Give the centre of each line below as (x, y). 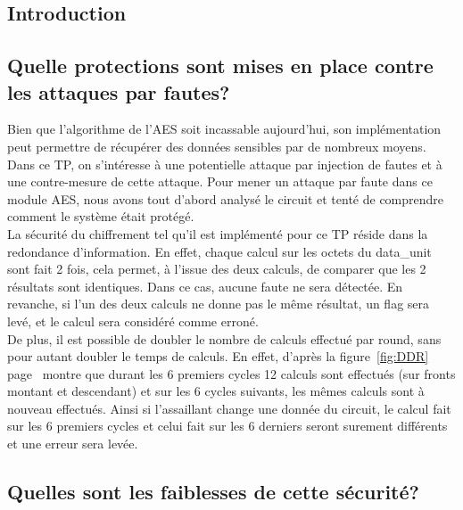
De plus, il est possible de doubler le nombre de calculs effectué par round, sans (224, 338)
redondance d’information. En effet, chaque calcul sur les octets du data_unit (219, 251)
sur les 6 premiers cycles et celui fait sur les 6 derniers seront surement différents (227, 426)
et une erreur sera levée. (73, 444)
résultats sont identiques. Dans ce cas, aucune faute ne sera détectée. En (205, 286)
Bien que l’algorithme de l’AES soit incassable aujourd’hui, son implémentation (224, 129)
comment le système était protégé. (101, 216)
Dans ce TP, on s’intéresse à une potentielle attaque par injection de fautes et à (225, 164)
